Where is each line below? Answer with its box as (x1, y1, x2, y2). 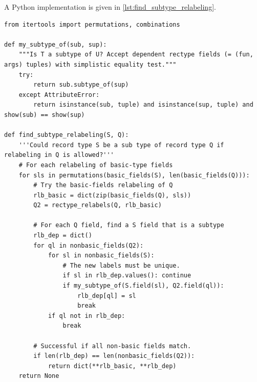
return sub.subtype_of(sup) (33, 81, 129, 89)
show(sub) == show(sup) (4, 111, 85, 118)
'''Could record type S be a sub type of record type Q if (18, 141, 224, 149)
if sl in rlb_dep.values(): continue (62, 272, 191, 279)
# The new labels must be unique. (62, 262, 180, 269)
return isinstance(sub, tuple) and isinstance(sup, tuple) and (33, 101, 253, 109)
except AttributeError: (18, 91, 100, 98)
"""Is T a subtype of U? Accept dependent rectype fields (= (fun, (18, 51, 253, 58)
